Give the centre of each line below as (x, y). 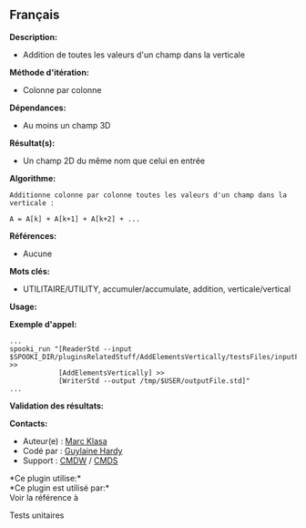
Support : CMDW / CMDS (70, 461)
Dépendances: (38, 108)
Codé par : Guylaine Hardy (72, 450)
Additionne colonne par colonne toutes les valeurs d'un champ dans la (148, 195)
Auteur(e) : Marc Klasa (65, 440)
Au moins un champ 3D (66, 125)
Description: (33, 36)
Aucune (37, 254)
